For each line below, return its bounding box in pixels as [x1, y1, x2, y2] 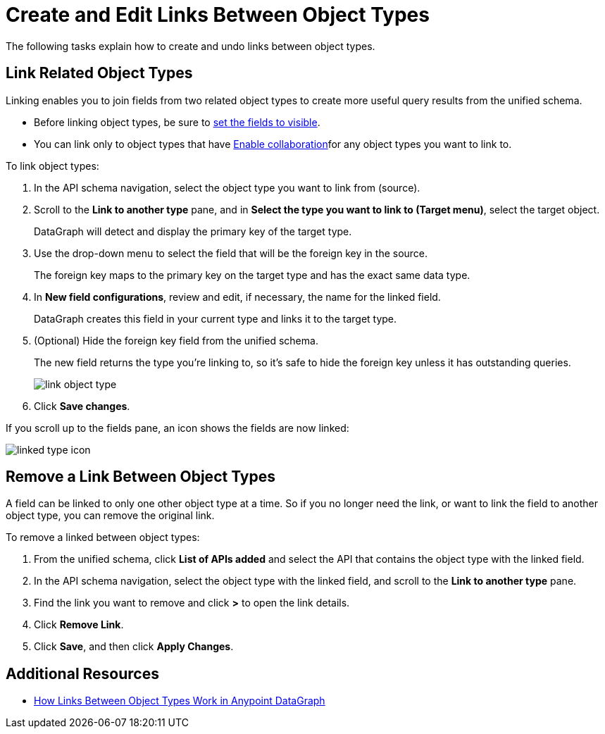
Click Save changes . [34, 399, 130, 412]
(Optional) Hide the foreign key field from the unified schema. [34, 334, 318, 347]
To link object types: [6, 159, 99, 172]
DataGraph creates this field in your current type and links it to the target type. [34, 312, 397, 325]
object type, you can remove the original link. [6, 509, 215, 522]
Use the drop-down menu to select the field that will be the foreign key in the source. [34, 247, 428, 259]
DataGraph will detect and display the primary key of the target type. [34, 225, 352, 237]
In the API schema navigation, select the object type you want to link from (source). [34, 181, 420, 194]
